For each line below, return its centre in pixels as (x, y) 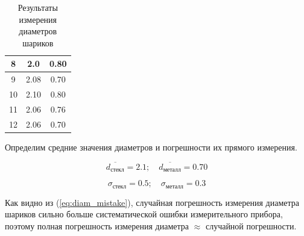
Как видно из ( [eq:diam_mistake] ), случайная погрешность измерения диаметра (152, 202)
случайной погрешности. (251, 225)
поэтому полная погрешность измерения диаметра (97, 225)
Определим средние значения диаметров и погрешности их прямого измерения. (151, 147)
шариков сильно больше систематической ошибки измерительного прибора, (144, 214)
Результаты (38, 7)
